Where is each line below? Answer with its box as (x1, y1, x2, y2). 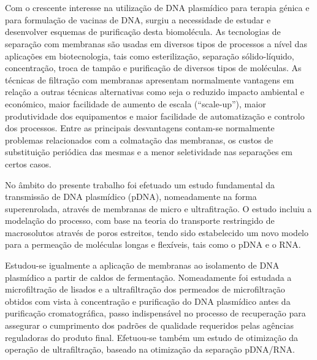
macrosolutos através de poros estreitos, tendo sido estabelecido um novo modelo (5, 226, 308, 239)
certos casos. (5, 157, 52, 170)
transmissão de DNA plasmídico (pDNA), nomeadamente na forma (5, 190, 257, 203)
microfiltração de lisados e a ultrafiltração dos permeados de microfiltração (5, 283, 285, 296)
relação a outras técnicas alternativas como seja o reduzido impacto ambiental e (5, 85, 305, 98)
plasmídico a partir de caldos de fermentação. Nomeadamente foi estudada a (5, 270, 292, 283)
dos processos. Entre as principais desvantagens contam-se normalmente (5, 121, 275, 134)
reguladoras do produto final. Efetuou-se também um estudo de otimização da (5, 331, 299, 343)
